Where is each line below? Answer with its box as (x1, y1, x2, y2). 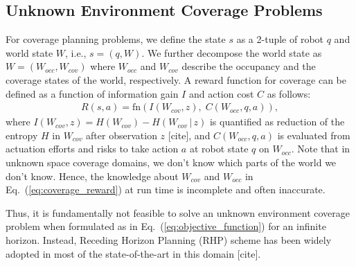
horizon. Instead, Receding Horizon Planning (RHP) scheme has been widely (6, 232, 332, 247)
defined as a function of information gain (6, 86, 179, 100)
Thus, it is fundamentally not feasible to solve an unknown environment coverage (6, 205, 350, 220)
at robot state (189, 141, 249, 156)
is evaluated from (277, 127, 350, 142)
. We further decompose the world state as (141, 45, 322, 60)
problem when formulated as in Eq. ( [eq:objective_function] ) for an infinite (6, 219, 326, 233)
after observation (86, 127, 157, 142)
